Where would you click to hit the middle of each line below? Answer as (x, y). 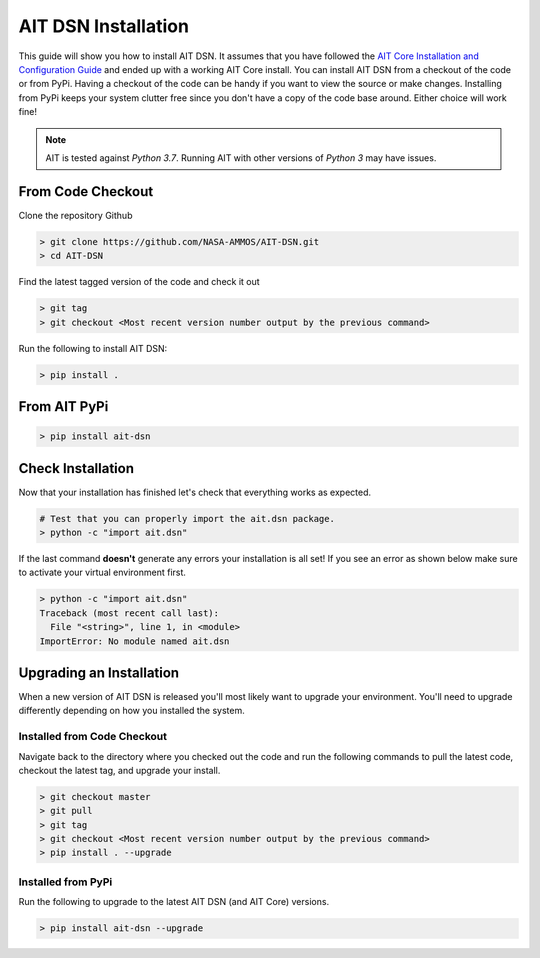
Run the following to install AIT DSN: (93, 348)
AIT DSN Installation (104, 26)
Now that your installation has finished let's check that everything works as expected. (195, 492)
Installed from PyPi (65, 882)
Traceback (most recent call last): (129, 613)
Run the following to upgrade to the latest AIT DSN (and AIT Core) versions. (174, 902)
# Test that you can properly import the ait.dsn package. (187, 518)
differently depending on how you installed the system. (131, 711)
